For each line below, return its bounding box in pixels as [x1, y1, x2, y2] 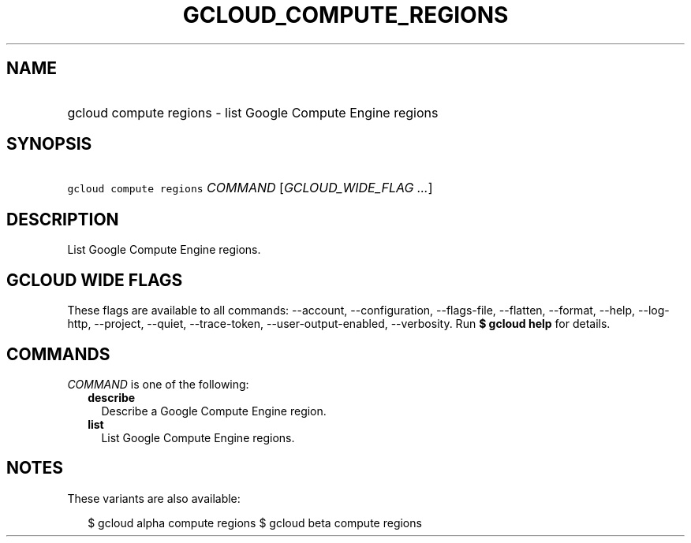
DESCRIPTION [6, 209, 119, 229]
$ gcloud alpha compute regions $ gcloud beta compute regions [88, 515, 422, 530]
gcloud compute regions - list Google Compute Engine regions [67, 104, 439, 121]
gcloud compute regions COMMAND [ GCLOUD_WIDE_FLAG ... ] [67, 180, 433, 196]
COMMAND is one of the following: [67, 377, 249, 391]
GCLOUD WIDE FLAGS [6, 270, 183, 290]
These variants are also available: [67, 491, 241, 505]
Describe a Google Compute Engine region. [101, 404, 327, 418]
